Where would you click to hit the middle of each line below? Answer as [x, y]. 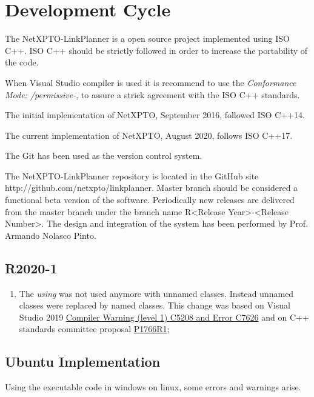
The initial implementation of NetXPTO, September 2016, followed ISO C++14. [155, 115]
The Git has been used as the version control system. [104, 155]
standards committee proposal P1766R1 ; [94, 329]
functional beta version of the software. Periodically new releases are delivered [150, 200]
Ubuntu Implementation [83, 362]
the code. [22, 62]
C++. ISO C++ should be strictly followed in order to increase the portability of [156, 50]
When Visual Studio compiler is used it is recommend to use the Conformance [151, 82]
